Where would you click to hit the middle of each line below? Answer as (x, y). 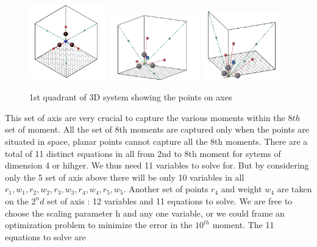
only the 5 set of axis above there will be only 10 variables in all (125, 177)
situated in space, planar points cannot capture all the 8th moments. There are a (156, 141)
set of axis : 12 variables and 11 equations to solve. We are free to (170, 200)
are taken (294, 189)
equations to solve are (45, 236)
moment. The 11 (243, 225)
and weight (241, 189)
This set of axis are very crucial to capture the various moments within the (145, 117)
